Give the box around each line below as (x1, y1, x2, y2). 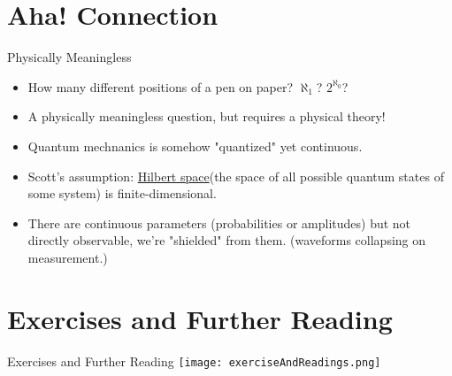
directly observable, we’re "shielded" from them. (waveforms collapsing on (27, 231, 426, 249)
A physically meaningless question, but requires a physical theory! (27, 107, 386, 126)
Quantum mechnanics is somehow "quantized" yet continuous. (27, 136, 363, 155)
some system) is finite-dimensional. (27, 184, 217, 203)
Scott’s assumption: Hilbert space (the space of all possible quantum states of (27, 166, 444, 185)
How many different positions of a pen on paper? (27, 77, 294, 96)
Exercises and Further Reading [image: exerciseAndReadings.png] (7, 351, 381, 370)
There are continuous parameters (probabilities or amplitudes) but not (27, 213, 411, 232)
